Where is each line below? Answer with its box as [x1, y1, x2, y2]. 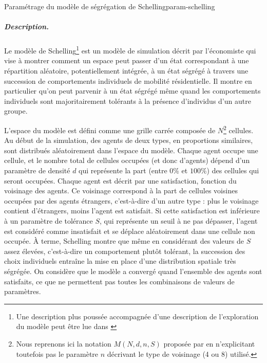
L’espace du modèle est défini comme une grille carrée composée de [4, 124, 216, 135]
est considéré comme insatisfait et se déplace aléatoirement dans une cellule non [4, 225, 255, 236]
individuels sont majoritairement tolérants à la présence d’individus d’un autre [4, 95, 251, 106]
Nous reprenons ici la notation [16, 338, 111, 349]
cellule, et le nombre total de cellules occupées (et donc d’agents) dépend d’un [4, 155, 250, 166]
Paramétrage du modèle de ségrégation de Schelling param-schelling [4, 1, 215, 11]
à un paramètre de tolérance [4, 215, 93, 226]
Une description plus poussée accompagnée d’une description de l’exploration [16, 311, 259, 321]
